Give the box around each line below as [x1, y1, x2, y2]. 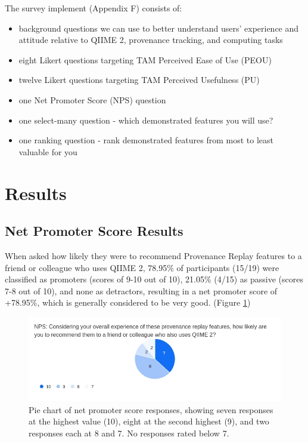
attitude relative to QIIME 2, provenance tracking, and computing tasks [18, 33, 283, 46]
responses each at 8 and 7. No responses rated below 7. [29, 427, 229, 439]
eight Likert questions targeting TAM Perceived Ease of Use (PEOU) [18, 53, 272, 66]
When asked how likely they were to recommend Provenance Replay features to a [5, 249, 302, 262]
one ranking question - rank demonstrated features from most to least [18, 134, 273, 146]
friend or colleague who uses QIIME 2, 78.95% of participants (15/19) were [5, 261, 279, 273]
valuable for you [18, 145, 77, 158]
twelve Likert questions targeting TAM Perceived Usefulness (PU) [18, 73, 260, 86]
